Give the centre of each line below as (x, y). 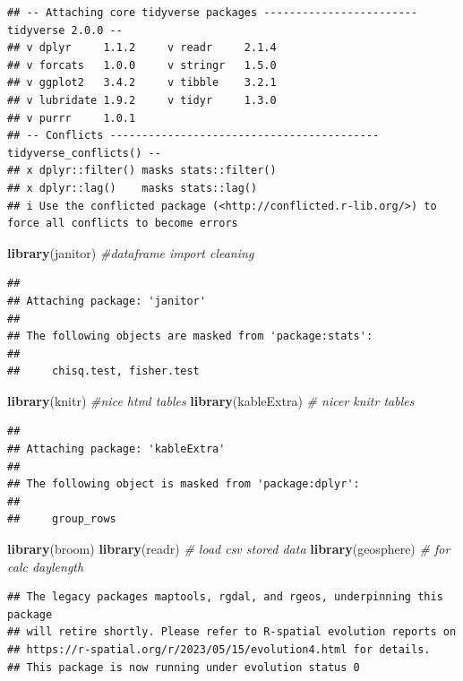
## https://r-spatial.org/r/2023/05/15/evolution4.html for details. (219, 650)
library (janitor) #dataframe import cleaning (131, 252)
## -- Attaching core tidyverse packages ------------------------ (213, 13)
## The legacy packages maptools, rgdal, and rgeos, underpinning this (225, 597)
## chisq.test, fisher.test (103, 371)
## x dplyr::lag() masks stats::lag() (133, 188)
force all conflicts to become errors (123, 224)
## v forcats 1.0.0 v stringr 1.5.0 (142, 65)
